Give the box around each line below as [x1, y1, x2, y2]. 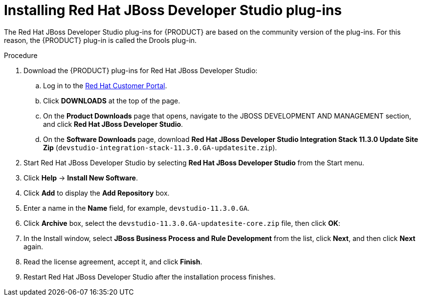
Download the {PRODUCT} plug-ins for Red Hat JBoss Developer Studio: [23, 66, 258, 75]
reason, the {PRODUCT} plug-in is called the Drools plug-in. [4, 36, 197, 44]
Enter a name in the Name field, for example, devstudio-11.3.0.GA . [23, 203, 250, 212]
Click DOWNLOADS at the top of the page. [43, 96, 180, 105]
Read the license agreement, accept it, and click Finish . [23, 257, 202, 266]
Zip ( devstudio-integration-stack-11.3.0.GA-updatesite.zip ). [43, 143, 277, 152]
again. [23, 242, 44, 251]
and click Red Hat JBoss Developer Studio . [43, 120, 183, 128]
